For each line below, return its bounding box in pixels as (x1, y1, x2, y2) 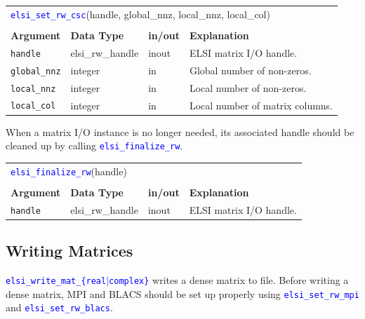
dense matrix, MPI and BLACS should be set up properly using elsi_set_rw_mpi (6, 286, 359, 301)
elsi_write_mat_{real (6, 276, 107, 286)
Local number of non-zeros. (189, 80, 307, 95)
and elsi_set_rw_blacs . (6, 300, 113, 315)
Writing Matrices (6, 240, 133, 262)
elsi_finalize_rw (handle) (11, 163, 127, 178)
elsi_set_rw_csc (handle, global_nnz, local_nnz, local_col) (11, 6, 270, 21)
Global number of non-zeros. (189, 62, 312, 77)
